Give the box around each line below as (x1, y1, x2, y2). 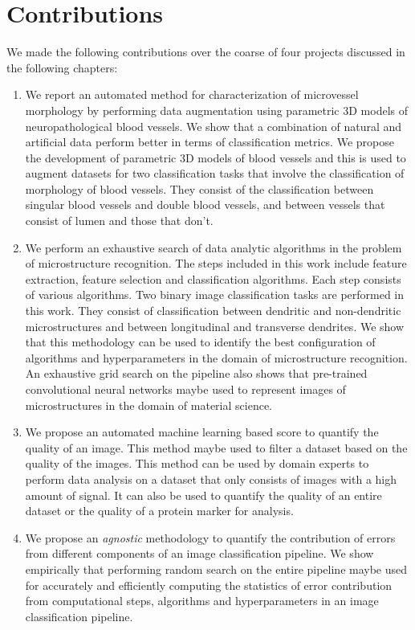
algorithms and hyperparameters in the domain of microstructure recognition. (25, 349, 408, 366)
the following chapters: (6, 59, 118, 76)
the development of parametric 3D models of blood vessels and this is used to (25, 149, 406, 166)
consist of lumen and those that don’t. (25, 212, 214, 229)
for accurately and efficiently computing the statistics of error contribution (25, 576, 393, 593)
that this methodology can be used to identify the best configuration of (25, 333, 376, 350)
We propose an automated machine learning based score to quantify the (25, 423, 379, 440)
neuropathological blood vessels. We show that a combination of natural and (25, 117, 402, 134)
